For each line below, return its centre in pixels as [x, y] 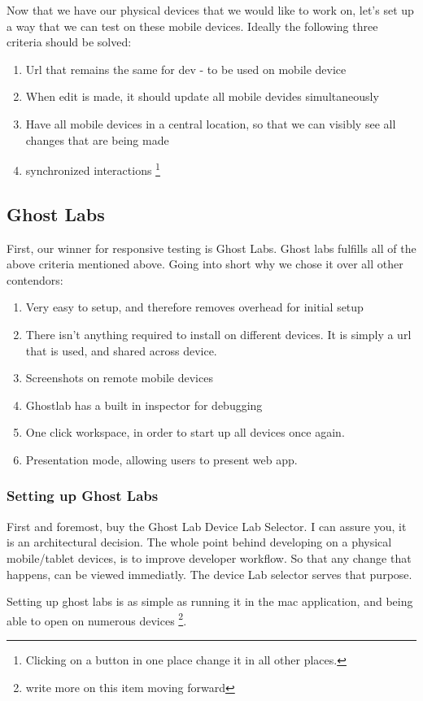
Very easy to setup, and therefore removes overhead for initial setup [194, 307]
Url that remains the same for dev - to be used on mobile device [186, 69]
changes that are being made [97, 139]
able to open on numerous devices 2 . [97, 619]
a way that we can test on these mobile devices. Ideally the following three [192, 26]
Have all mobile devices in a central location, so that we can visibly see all [211, 123]
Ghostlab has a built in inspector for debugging [144, 405]
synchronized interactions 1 [93, 169]
